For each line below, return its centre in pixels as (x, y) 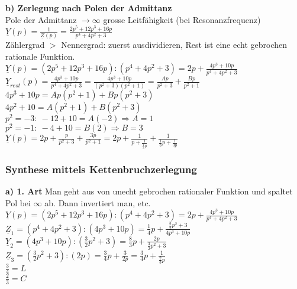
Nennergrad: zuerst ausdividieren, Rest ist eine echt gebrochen (174, 45)
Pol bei (18, 202)
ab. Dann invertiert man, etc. (98, 202)
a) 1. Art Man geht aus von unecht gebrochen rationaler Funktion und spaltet (149, 191)
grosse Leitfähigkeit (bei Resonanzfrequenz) (182, 19)
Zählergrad (25, 45)
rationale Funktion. (40, 56)
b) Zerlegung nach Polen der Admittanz (89, 8)
